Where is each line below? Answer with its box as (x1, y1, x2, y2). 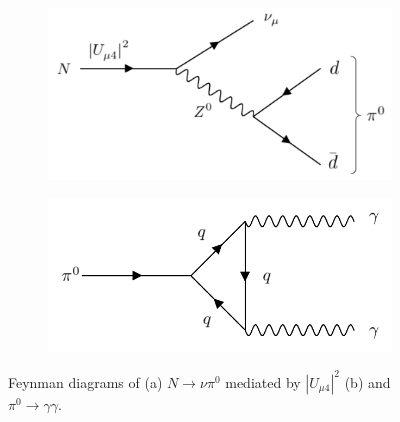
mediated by (225, 371, 301, 392)
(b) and (344, 371, 391, 392)
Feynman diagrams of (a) (8, 371, 163, 392)
